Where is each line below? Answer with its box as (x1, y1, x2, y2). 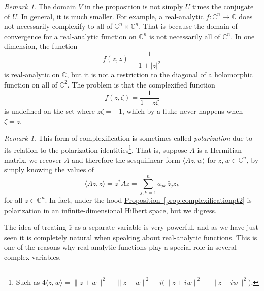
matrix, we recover (4, 154, 62, 165)
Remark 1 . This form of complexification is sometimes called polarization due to (4, 132, 252, 143)
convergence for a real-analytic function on (4, 31, 137, 41)
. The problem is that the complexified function (67, 79, 215, 90)
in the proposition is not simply (85, 1, 183, 11)
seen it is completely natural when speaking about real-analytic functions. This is (4, 231, 257, 242)
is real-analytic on (4, 69, 60, 80)
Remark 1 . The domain (4, 1, 76, 11)
